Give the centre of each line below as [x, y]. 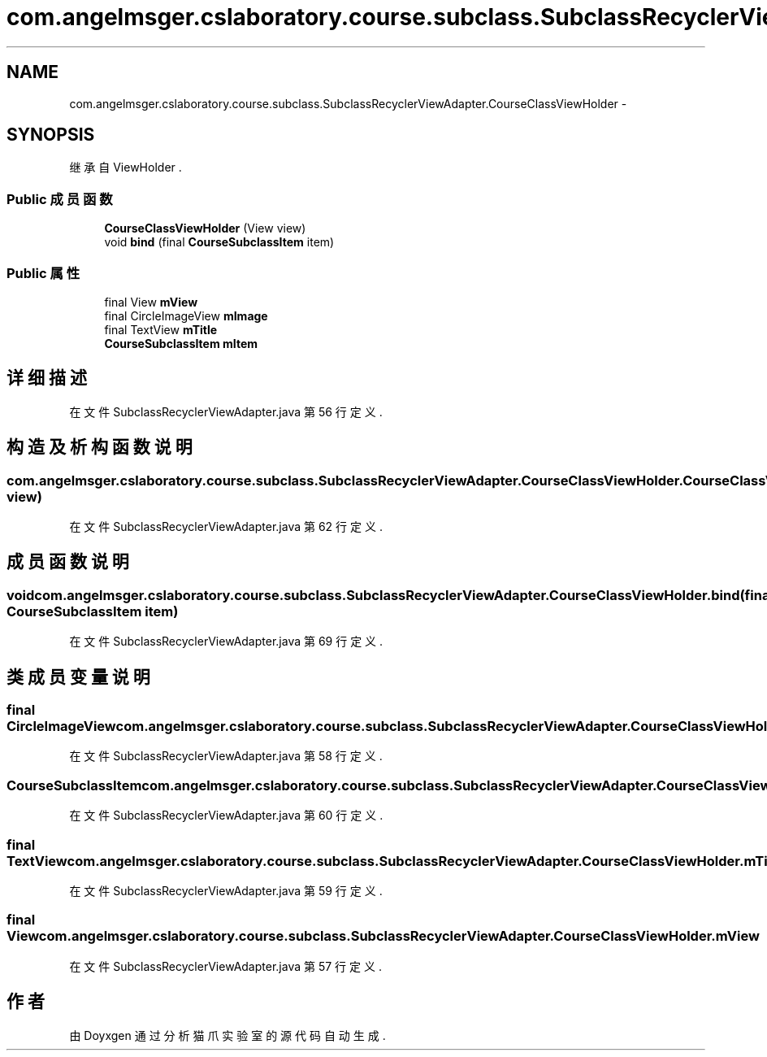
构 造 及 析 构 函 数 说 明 [100, 447]
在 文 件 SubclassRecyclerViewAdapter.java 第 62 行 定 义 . [226, 526]
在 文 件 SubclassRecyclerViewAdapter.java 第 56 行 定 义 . [226, 411]
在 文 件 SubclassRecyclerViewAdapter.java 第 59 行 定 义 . [226, 890]
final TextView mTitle [161, 329]
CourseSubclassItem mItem [181, 343]
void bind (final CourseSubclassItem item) [219, 242]
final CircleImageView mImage [186, 315]
